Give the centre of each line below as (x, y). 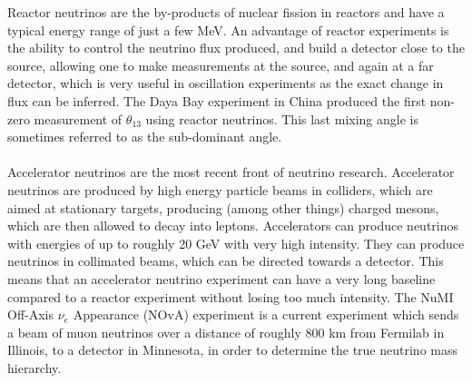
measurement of (78, 118)
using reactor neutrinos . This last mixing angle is (282, 118)
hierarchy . (34, 367)
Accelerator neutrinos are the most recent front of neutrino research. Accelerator (231, 172)
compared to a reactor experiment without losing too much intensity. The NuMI (231, 296)
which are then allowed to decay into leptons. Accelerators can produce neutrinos (233, 226)
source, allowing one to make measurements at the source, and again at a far (221, 65)
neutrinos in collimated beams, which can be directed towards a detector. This (226, 261)
